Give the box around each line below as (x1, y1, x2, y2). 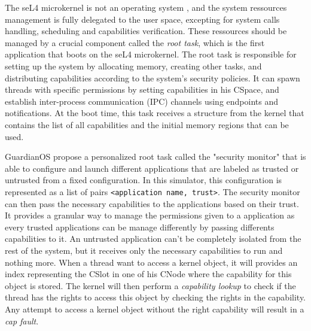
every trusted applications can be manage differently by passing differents (5, 220, 275, 233)
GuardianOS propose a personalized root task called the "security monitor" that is (5, 150, 306, 163)
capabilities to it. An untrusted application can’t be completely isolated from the (5, 232, 301, 245)
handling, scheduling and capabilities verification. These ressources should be (5, 25, 287, 37)
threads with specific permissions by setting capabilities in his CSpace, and (5, 83, 279, 96)
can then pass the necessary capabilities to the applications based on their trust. (5, 197, 299, 209)
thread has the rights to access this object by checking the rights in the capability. (5, 291, 306, 303)
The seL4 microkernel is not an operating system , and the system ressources (5, 1, 287, 13)
